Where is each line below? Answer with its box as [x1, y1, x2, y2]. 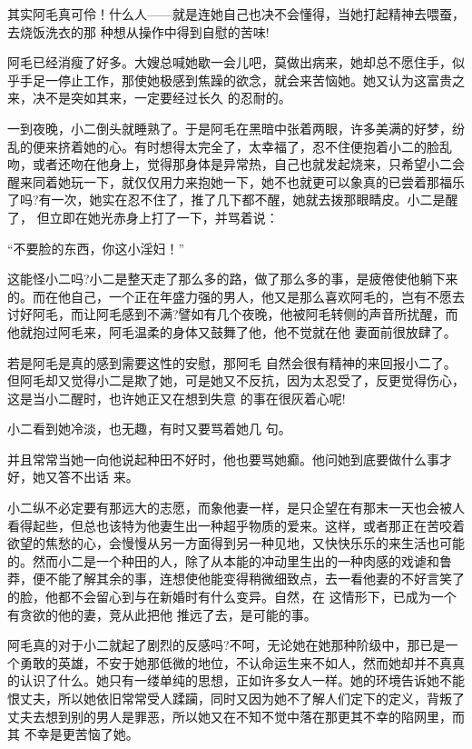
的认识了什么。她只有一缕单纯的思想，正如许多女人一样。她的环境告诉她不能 [7, 671, 465, 690]
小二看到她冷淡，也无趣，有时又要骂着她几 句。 [7, 419, 291, 438]
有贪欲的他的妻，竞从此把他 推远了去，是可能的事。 [7, 604, 317, 624]
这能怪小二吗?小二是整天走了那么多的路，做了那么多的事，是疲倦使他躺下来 [7, 269, 458, 288]
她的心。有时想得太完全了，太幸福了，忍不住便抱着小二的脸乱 [83, 136, 452, 155]
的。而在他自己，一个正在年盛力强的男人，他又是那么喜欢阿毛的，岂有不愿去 [7, 286, 465, 305]
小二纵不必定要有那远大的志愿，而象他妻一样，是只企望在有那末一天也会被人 [7, 498, 465, 517]
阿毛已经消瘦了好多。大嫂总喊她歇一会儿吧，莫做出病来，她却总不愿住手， [7, 53, 452, 72]
